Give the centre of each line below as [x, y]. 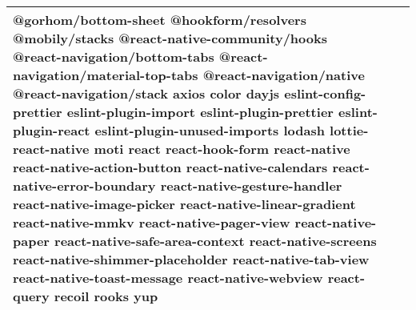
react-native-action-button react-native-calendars [170, 167]
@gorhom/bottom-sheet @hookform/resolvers [160, 20]
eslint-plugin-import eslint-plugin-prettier [200, 112]
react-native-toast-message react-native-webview [168, 278]
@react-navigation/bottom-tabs [114, 56]
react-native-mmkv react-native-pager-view [152, 222]
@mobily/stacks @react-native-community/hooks [170, 38]
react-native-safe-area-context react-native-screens [216, 241]
